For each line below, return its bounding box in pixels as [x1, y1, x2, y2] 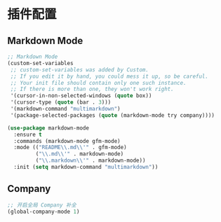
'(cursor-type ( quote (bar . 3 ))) [10, 99, 112, 106]
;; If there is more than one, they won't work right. [10, 85, 174, 93]
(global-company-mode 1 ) [7, 208, 80, 215]
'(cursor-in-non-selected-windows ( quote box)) [10, 92, 152, 99]
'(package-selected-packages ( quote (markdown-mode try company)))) [10, 111, 215, 119]
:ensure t [13, 131, 42, 138]
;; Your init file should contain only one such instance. [10, 79, 187, 86]
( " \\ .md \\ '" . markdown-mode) [35, 151, 124, 158]
